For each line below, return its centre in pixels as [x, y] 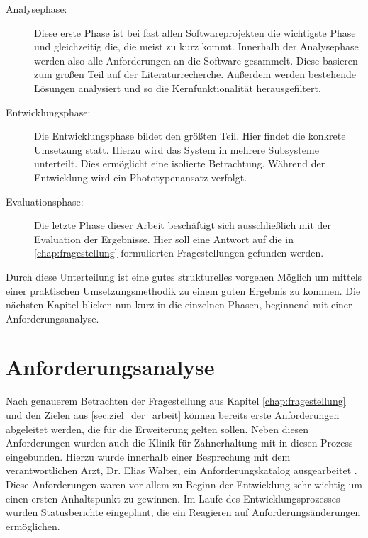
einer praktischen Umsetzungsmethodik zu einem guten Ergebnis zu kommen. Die [183, 290]
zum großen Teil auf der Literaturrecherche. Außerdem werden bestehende [195, 74]
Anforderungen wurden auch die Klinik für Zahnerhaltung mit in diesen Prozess [179, 443]
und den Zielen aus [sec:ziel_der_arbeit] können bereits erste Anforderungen [173, 415]
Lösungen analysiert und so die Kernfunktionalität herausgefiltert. [178, 88]
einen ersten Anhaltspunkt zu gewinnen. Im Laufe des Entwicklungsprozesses [173, 498]
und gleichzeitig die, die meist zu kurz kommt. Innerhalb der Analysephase [196, 46]
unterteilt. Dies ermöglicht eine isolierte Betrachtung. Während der [180, 163]
